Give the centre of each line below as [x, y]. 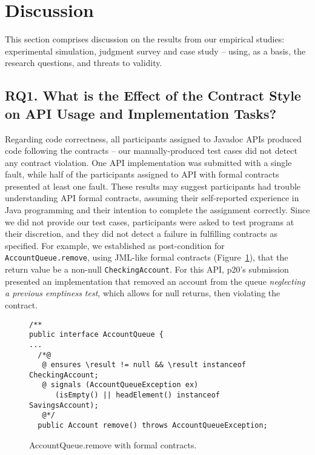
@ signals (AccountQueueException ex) [120, 385]
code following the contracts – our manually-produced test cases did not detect [151, 151]
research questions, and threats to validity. [84, 63]
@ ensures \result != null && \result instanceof [144, 365]
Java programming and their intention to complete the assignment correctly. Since [157, 210]
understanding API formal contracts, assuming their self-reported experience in [152, 198]
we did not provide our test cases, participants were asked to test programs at [150, 221]
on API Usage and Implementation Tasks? [141, 113]
